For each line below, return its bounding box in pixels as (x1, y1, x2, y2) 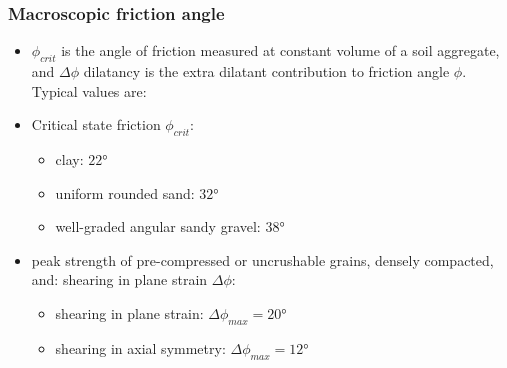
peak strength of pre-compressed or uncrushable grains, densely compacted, (31, 249, 494, 270)
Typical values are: (31, 80, 147, 101)
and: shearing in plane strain (31, 269, 208, 290)
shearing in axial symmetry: (55, 337, 226, 358)
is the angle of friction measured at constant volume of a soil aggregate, (61, 40, 500, 61)
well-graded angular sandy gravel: (55, 216, 261, 237)
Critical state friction (31, 114, 161, 135)
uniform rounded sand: (55, 182, 195, 203)
